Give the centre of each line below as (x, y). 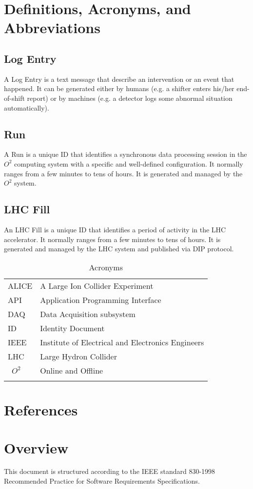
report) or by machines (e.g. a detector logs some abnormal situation (130, 98)
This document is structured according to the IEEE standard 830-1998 (110, 471)
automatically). (27, 107)
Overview (36, 448)
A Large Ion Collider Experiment (97, 285)
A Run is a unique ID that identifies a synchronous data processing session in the (126, 154)
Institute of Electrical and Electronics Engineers (122, 342)
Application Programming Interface (101, 300)
